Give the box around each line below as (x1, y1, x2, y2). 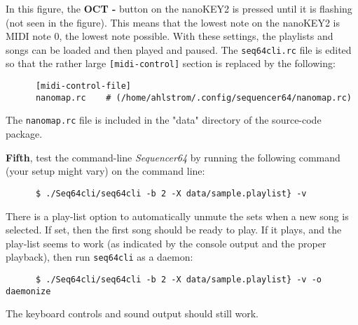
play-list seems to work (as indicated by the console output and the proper (6, 236, 326, 250)
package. (6, 127, 43, 141)
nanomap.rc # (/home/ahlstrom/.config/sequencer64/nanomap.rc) (35, 92, 352, 103)
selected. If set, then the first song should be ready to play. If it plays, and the (6, 222, 342, 237)
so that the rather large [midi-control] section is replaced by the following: (6, 56, 336, 71)
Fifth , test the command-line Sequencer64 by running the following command (6, 150, 340, 164)
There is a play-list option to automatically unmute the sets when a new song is (6, 208, 349, 223)
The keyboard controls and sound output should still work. (6, 306, 259, 321)
